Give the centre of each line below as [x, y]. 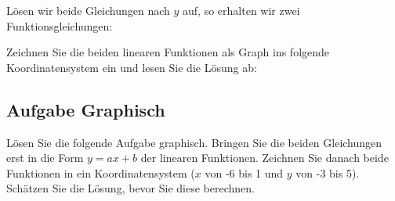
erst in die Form [45, 158]
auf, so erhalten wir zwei [241, 10]
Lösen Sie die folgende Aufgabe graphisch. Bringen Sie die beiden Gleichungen [194, 142]
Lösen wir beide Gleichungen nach [88, 10]
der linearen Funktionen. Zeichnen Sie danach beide [265, 158]
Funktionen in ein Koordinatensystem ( [101, 172]
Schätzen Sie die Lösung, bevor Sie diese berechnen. [130, 188]
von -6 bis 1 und [244, 172]
